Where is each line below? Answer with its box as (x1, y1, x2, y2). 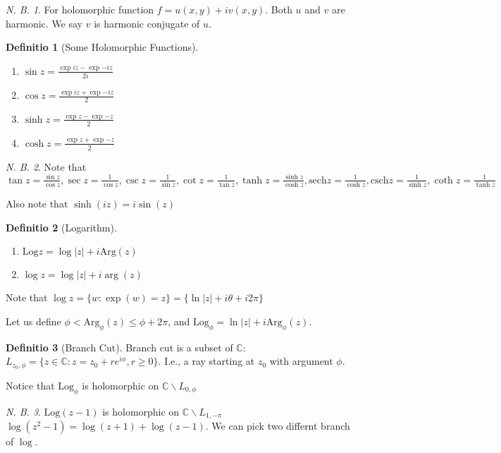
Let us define (6, 313, 61, 328)
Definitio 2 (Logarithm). (6, 219, 117, 234)
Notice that (6, 378, 55, 393)
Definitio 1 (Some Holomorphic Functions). (6, 40, 199, 54)
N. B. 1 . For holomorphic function (6, 2, 154, 16)
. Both (265, 2, 292, 16)
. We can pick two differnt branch (205, 418, 350, 433)
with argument (269, 354, 333, 368)
